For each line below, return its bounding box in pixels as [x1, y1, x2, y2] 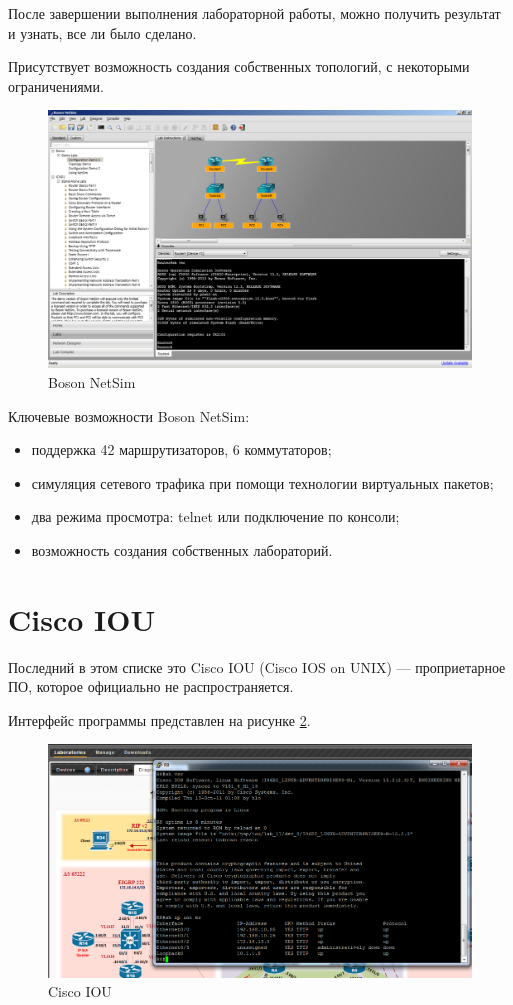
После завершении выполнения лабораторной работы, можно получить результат [8, 3, 501, 23]
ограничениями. [8, 75, 104, 96]
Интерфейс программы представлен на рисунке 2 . [8, 709, 311, 730]
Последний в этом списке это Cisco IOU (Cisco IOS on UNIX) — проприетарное [8, 656, 506, 677]
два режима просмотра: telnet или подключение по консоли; [31, 506, 400, 527]
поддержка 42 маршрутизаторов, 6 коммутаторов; [31, 439, 332, 460]
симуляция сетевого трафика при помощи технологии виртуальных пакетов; [31, 472, 494, 493]
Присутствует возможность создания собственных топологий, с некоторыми [8, 56, 470, 77]
